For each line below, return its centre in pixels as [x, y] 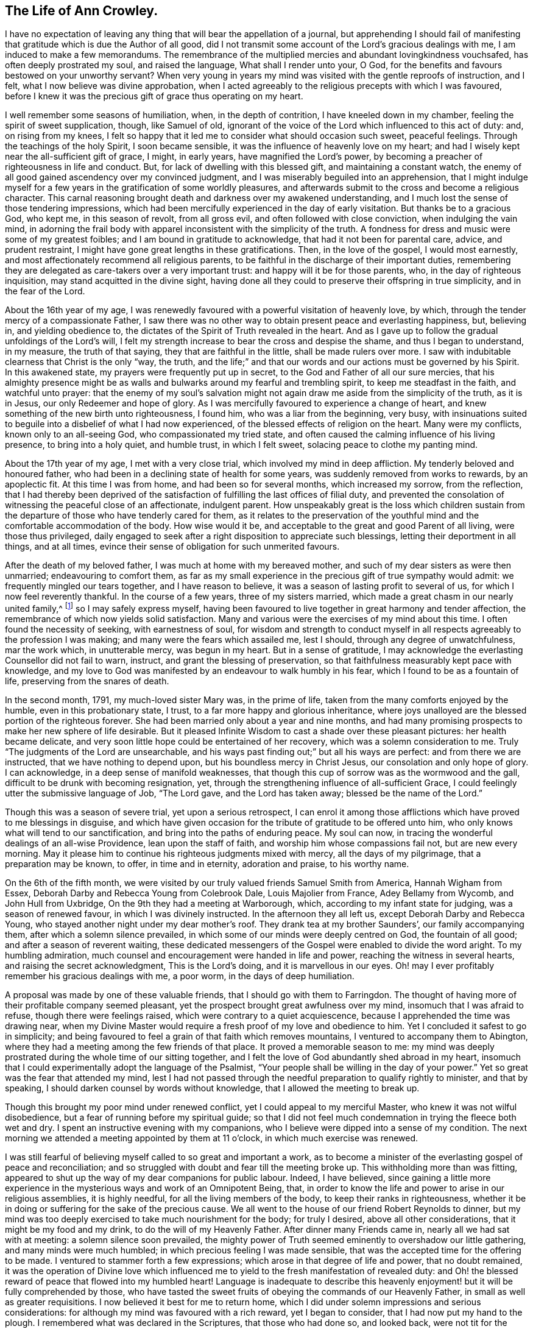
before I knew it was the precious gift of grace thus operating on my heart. [154, 96]
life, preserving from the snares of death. [87, 681]
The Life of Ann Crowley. [82, 11]
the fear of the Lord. [45, 291]
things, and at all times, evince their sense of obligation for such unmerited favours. [172, 547]
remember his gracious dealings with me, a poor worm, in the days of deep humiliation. [180, 976]
